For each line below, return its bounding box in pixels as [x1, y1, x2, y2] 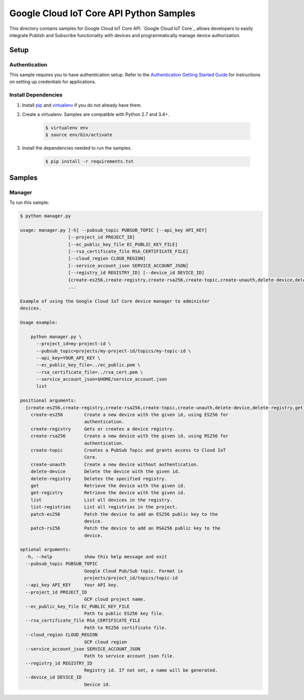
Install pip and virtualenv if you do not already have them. [22, 102, 142, 108]
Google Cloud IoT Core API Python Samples [9, 8, 196, 19]
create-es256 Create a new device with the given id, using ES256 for [30, 412, 229, 418]
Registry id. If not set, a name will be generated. [84, 668, 218, 673]
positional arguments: [20, 398, 77, 403]
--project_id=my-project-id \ [36, 341, 111, 347]
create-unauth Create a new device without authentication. [30, 462, 200, 467]
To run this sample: [9, 199, 50, 205]
